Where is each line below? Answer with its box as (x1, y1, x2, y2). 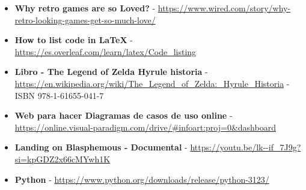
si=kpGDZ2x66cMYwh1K (14, 152, 111, 165)
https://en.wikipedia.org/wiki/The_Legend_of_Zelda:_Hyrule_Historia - (14, 77, 290, 89)
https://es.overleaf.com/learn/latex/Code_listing (14, 45, 197, 58)
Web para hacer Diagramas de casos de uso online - (14, 109, 233, 122)
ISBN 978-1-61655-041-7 (14, 89, 104, 101)
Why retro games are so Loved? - (14, 2, 156, 14)
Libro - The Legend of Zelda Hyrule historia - (14, 65, 208, 78)
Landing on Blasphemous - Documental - (14, 141, 188, 153)
